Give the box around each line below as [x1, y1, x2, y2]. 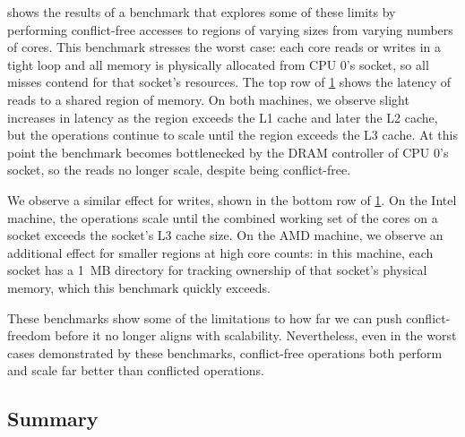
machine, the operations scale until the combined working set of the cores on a [7, 208, 438, 227]
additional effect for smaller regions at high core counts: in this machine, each [7, 243, 434, 261]
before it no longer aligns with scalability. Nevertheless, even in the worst [55, 326, 457, 345]
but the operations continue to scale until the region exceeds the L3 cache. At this [7, 125, 458, 144]
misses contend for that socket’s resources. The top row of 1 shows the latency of [7, 73, 452, 91]
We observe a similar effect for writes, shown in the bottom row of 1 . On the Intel [7, 190, 457, 209]
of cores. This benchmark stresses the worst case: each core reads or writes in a [7, 38, 441, 56]
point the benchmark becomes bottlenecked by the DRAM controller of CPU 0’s [7, 142, 449, 161]
